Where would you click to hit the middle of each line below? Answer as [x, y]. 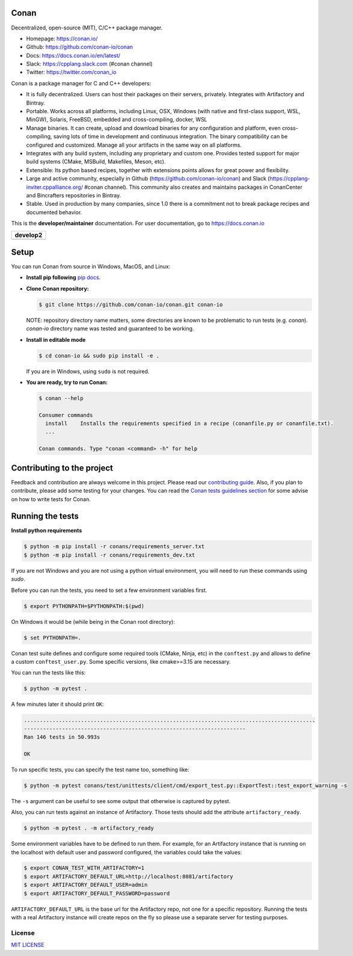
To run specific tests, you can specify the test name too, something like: [100, 769]
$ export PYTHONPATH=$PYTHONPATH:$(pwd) [84, 606]
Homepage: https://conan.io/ [62, 39]
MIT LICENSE [28, 945]
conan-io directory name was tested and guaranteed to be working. [110, 328]
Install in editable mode [56, 339]
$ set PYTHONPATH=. [52, 637]
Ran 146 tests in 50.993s [62, 737]
